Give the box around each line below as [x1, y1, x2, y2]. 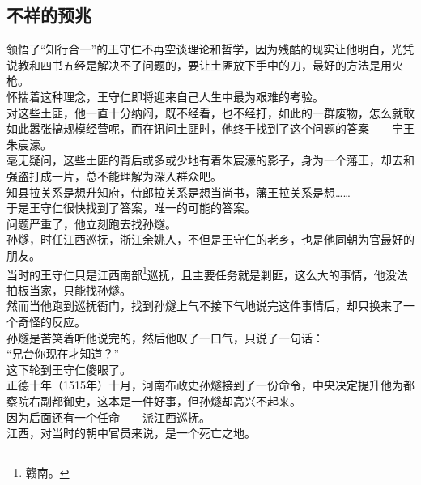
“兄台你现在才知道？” [6, 345, 120, 362]
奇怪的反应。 [17, 313, 86, 330]
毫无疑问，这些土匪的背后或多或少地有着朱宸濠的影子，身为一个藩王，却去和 [6, 151, 415, 168]
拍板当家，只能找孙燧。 [6, 281, 131, 298]
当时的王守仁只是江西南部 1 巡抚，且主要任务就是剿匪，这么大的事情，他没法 [6, 263, 408, 283]
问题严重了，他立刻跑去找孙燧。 [6, 215, 176, 232]
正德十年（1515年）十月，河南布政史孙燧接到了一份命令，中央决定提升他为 [6, 377, 403, 394]
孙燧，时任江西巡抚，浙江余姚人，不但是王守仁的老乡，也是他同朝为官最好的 [6, 231, 415, 248]
